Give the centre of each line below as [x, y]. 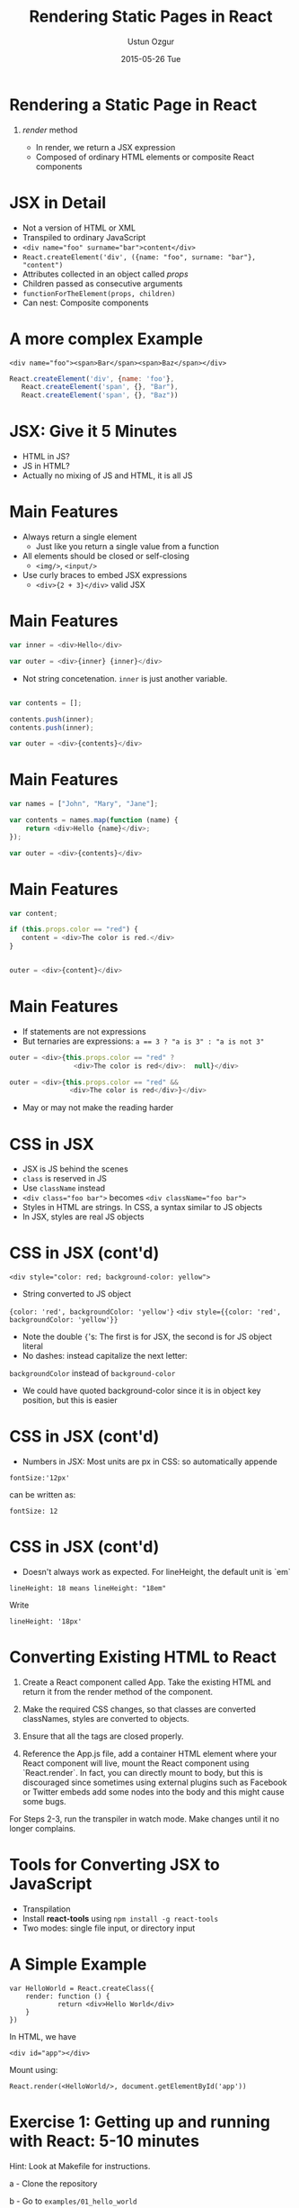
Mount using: [34, 2069]
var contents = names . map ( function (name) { [94, 820]
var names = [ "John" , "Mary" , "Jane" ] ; [84, 804]
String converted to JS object [77, 1294]
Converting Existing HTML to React [143, 1657]
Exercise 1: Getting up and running [140, 2122]
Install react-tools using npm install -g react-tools [120, 1918]
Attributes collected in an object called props [105, 274]
